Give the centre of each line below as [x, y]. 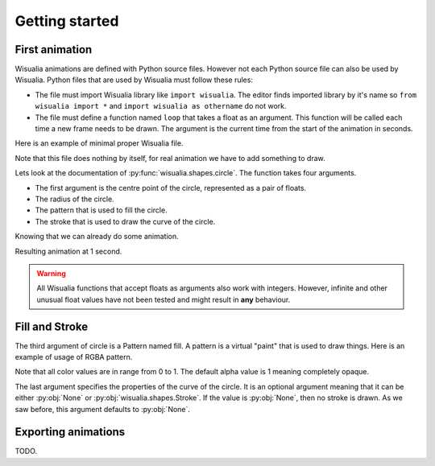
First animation [54, 49]
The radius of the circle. [75, 199]
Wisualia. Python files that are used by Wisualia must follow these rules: [134, 80]
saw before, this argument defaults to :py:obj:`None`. [103, 409]
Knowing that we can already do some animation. [97, 237]
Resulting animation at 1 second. [68, 251]
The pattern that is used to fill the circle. [101, 210]
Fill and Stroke [52, 326]
